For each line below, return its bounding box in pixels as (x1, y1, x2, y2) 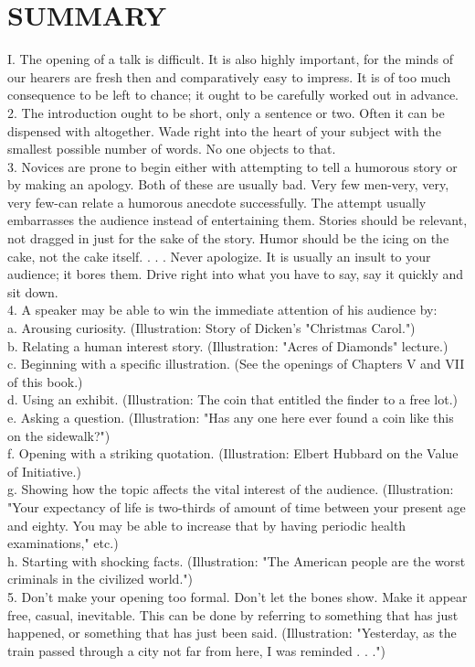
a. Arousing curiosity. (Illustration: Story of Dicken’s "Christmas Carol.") (7, 318, 416, 338)
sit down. (7, 282, 58, 301)
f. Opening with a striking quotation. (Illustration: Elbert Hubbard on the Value (7, 444, 459, 463)
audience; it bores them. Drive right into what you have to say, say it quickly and (7, 264, 464, 284)
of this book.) (7, 371, 83, 391)
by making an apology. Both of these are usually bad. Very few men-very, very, (7, 175, 449, 194)
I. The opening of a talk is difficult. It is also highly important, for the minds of (7, 49, 454, 69)
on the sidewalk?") (7, 425, 111, 445)
